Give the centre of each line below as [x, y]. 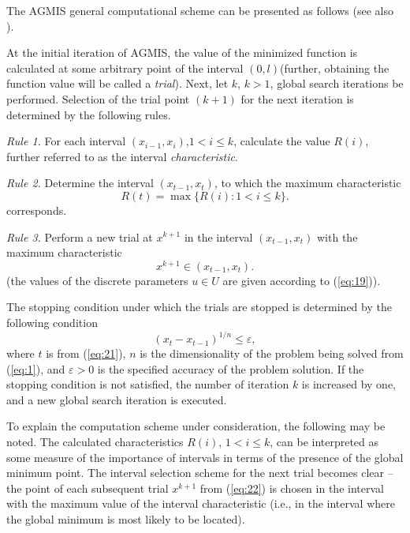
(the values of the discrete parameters [97, 280]
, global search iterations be [337, 83]
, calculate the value [282, 141]
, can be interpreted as [324, 442]
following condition [52, 322]
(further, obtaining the [335, 68]
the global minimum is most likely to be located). [126, 519]
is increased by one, [349, 384]
